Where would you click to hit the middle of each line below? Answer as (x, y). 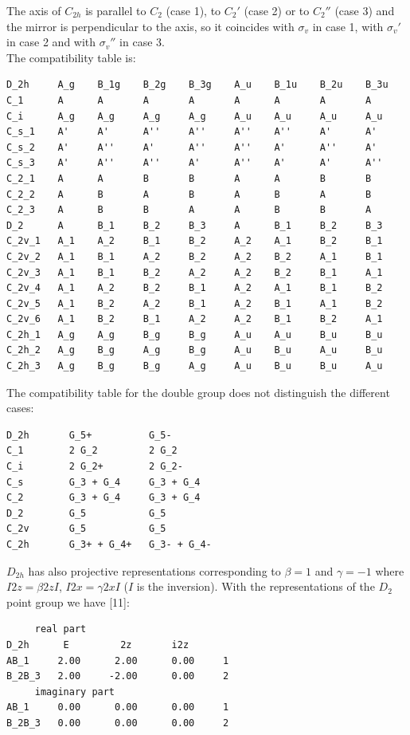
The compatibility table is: (71, 57)
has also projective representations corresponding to (154, 570)
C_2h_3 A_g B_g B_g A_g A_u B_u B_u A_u (195, 366)
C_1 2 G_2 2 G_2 (92, 451)
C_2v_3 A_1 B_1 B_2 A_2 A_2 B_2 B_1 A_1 (195, 272)
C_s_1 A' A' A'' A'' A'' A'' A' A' (192, 132)
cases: (20, 408)
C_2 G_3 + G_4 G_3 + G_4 (103, 498)
